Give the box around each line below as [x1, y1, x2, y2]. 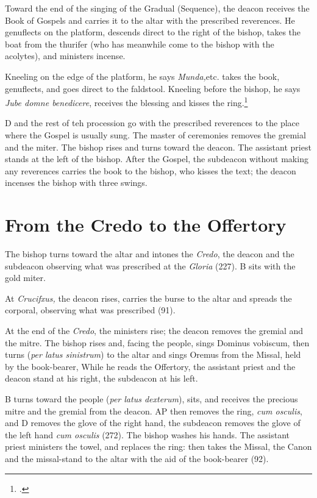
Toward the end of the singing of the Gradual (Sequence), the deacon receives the [5, 2, 310, 14]
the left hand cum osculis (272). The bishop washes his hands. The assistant [5, 428, 290, 441]
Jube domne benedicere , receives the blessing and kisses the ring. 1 [5, 94, 248, 108]
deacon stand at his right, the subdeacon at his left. [5, 372, 198, 385]
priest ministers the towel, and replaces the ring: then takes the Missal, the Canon [5, 440, 312, 453]
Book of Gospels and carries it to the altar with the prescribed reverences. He [5, 13, 295, 26]
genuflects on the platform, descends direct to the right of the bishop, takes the [5, 26, 301, 38]
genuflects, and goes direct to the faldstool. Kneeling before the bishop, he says [5, 82, 301, 94]
